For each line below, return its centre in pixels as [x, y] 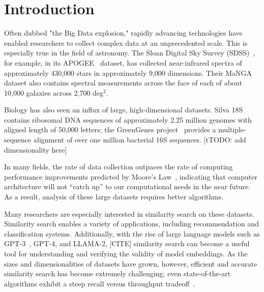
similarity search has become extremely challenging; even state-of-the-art [118, 273]
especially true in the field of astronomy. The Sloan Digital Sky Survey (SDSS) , [130, 53]
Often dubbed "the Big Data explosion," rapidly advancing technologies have [123, 33]
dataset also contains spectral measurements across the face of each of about [123, 83]
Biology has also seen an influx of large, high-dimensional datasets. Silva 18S [124, 110]
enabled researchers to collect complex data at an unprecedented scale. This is [126, 42]
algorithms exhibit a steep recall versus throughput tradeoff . [100, 283]
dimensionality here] [36, 149]
